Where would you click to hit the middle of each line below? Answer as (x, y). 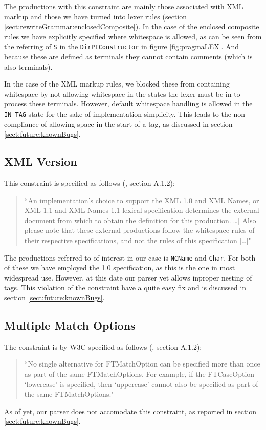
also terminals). (28, 66)
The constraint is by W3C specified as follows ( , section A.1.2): (103, 346)
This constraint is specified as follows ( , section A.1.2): (90, 183)
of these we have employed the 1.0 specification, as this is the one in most (120, 267)
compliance (21, 124)
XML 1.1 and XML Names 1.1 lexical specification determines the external (142, 210)
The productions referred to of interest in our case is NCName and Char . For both (130, 257)
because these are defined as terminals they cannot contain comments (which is (128, 57)
